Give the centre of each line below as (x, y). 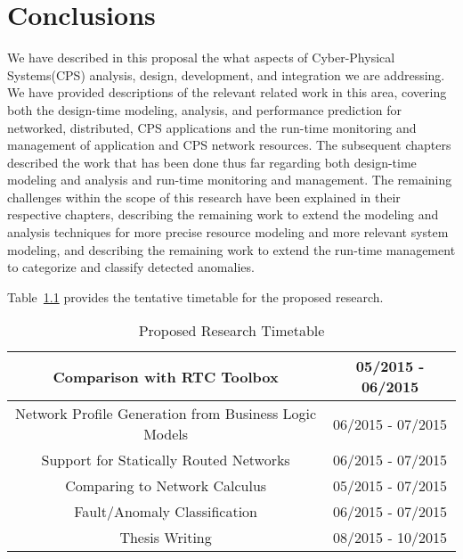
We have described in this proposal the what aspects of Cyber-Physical (201, 58)
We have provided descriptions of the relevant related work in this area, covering (227, 92)
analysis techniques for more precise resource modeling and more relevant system (228, 232)
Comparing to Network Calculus (166, 486)
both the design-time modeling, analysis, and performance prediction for (204, 109)
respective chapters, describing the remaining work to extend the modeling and (223, 214)
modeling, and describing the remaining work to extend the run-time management (231, 249)
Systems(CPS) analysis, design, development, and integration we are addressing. (226, 74)
